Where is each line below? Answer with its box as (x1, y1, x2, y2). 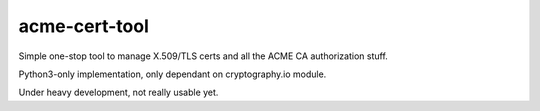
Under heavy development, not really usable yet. (18, 86, 219, 99)
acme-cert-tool (18, 15, 149, 37)
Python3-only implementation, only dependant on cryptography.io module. (18, 68, 327, 80)
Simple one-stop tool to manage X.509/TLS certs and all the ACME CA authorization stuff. (18, 50, 389, 62)
